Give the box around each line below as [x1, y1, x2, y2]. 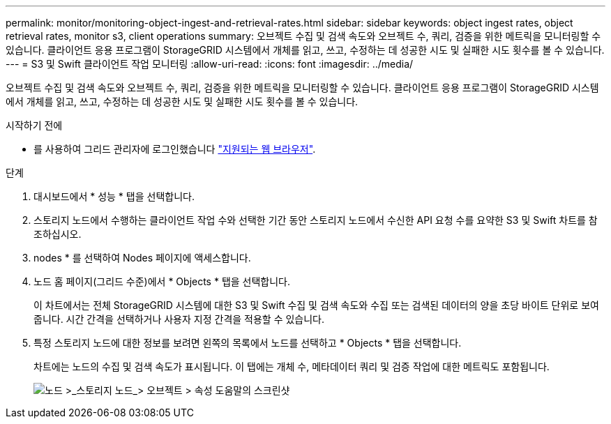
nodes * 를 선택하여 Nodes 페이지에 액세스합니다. [33, 252, 251, 264]
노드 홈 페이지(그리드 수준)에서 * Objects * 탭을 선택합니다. [33, 275, 291, 287]
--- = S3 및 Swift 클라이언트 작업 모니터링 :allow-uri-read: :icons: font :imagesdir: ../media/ [6, 58, 414, 70]
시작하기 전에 [6, 119, 63, 131]
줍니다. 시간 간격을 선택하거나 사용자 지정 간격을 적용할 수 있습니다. [33, 313, 325, 325]
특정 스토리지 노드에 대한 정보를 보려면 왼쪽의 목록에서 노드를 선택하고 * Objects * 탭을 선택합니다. [33, 337, 462, 349]
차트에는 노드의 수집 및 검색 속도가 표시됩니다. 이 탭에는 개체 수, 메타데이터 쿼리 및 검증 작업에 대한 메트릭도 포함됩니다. [33, 361, 550, 372]
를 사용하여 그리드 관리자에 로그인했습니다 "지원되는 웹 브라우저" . [33, 143, 316, 155]
